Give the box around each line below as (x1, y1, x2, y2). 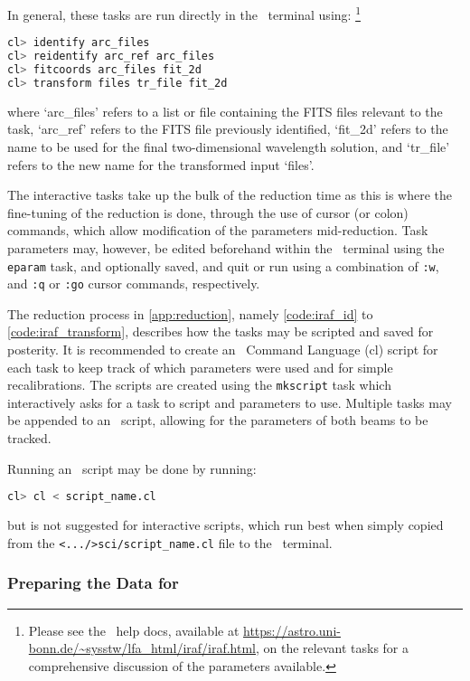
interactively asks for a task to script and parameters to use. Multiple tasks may (7, 393, 452, 411)
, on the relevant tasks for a (256, 638, 409, 657)
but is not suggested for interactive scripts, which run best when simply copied (7, 515, 444, 534)
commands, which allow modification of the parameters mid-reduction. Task (7, 221, 428, 240)
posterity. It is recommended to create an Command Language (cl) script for (7, 340, 438, 358)
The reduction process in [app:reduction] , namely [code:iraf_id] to (7, 304, 373, 323)
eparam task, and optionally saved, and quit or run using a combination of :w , (7, 256, 439, 275)
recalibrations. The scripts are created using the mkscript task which (7, 375, 391, 394)
